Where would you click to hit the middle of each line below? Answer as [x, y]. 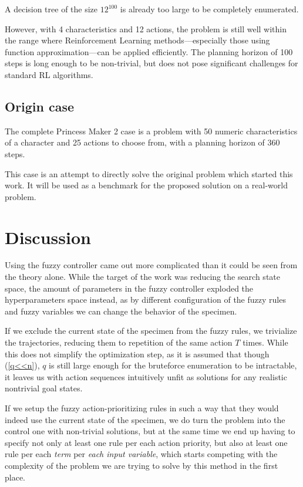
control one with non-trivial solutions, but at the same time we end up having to [150, 431]
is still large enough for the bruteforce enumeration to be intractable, [173, 365]
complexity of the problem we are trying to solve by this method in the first [142, 465]
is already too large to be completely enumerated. [209, 9]
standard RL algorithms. [49, 74]
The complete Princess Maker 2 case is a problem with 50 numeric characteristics [151, 131]
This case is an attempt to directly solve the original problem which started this [149, 173]
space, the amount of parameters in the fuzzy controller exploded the [129, 288]
